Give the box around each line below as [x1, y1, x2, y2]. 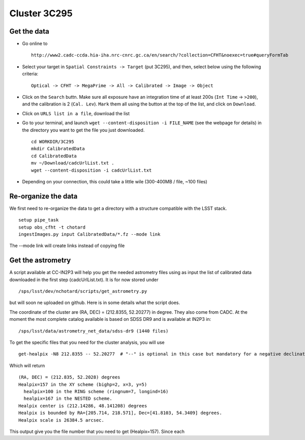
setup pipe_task [18, 217, 59, 223]
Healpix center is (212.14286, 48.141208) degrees [18, 403, 147, 408]
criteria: [22, 71, 39, 77]
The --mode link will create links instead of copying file [9, 242, 125, 249]
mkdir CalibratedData [31, 146, 85, 152]
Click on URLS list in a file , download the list [22, 110, 130, 117]
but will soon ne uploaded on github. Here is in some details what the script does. [9, 299, 180, 306]
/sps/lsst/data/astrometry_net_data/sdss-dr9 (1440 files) [18, 328, 169, 334]
